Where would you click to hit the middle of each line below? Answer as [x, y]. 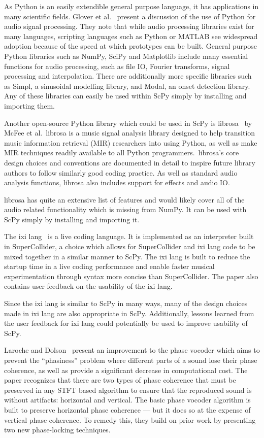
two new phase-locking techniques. [57, 430]
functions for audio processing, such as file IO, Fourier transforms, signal [117, 66]
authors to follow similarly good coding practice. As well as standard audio [121, 172]
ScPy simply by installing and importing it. [72, 219]
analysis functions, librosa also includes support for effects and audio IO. [117, 182]
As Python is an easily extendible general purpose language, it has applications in [131, 6]
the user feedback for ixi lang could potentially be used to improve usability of [126, 323]
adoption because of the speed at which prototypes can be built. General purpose [130, 46]
